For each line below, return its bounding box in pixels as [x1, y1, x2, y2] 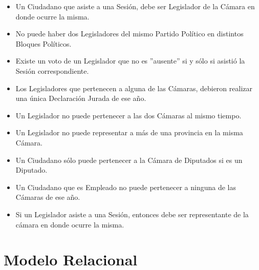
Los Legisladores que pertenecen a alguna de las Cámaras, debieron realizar [15, 82, 252, 93]
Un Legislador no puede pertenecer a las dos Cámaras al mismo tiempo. [15, 110, 242, 120]
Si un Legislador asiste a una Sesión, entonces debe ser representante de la [15, 209, 249, 219]
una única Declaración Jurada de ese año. [15, 93, 146, 103]
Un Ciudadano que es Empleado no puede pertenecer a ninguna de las [15, 181, 236, 192]
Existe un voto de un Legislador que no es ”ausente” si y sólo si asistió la [15, 55, 245, 66]
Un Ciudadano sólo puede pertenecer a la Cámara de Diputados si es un [15, 154, 243, 165]
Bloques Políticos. [15, 38, 72, 49]
